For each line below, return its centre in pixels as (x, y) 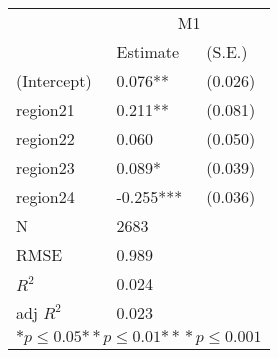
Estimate (148, 51)
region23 (45, 167)
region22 (45, 138)
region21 (45, 109)
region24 (45, 196)
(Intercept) (54, 80)
